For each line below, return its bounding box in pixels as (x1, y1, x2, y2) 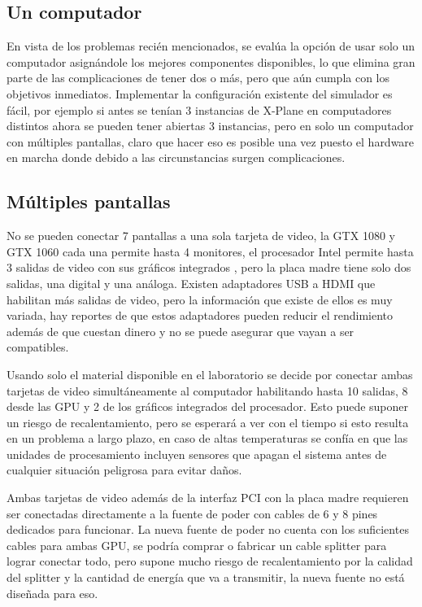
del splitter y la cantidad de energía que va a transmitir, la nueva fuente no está (7, 569, 405, 586)
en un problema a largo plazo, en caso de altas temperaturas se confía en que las (7, 430, 408, 447)
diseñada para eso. (7, 584, 98, 601)
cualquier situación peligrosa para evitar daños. (7, 461, 242, 478)
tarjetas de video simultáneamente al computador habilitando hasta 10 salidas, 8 (7, 382, 408, 399)
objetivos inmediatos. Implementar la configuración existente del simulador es (7, 85, 393, 102)
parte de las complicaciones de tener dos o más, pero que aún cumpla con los (7, 69, 390, 86)
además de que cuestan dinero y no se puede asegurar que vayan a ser (7, 322, 355, 339)
